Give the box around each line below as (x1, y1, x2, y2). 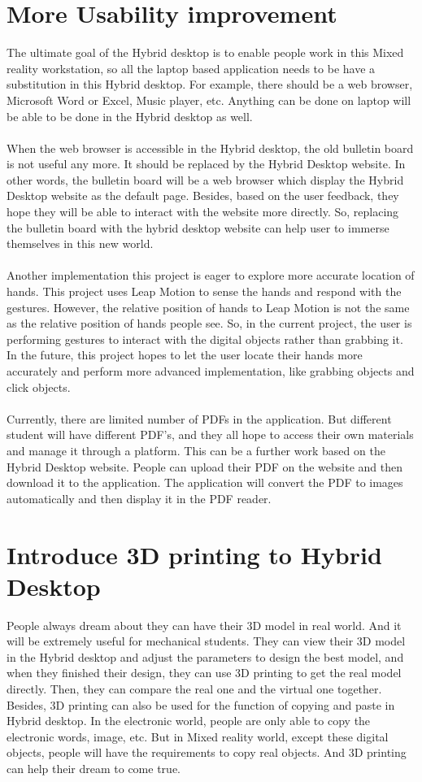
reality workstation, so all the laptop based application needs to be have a (7, 59, 376, 76)
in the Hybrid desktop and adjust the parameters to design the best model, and (7, 648, 404, 665)
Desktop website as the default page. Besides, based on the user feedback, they (7, 187, 399, 204)
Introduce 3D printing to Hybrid (7, 537, 382, 571)
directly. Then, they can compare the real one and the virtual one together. (7, 680, 382, 697)
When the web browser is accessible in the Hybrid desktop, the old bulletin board (7, 139, 414, 156)
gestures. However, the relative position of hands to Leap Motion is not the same (7, 298, 410, 315)
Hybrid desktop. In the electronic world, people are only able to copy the (7, 712, 371, 729)
